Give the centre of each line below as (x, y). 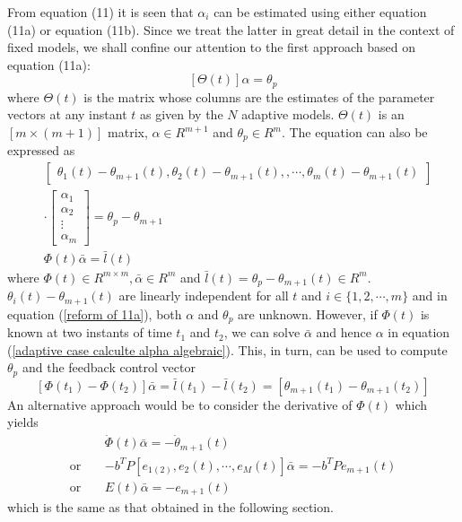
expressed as (41, 150)
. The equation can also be (354, 132)
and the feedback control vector (109, 367)
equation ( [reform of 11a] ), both (95, 313)
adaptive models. (288, 114)
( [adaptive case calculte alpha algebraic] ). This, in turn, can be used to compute (227, 349)
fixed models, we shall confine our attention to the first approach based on (212, 47)
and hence (344, 332)
